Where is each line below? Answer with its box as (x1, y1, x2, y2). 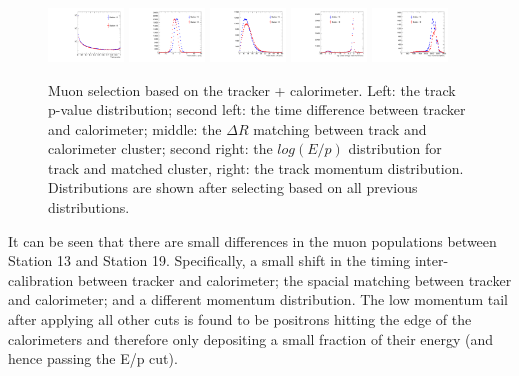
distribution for (348, 138, 442, 159)
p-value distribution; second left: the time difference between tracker (48, 99, 466, 120)
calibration (8, 269, 74, 290)
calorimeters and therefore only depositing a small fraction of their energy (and (8, 328, 494, 349)
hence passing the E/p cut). (8, 348, 178, 369)
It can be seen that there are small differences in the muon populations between (8, 230, 497, 251)
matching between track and (253, 118, 427, 139)
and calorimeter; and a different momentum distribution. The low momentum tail (8, 289, 508, 310)
